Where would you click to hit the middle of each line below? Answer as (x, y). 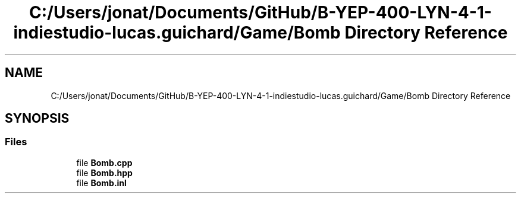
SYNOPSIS (37, 119)
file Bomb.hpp (104, 173)
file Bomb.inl (101, 183)
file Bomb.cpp (104, 162)
